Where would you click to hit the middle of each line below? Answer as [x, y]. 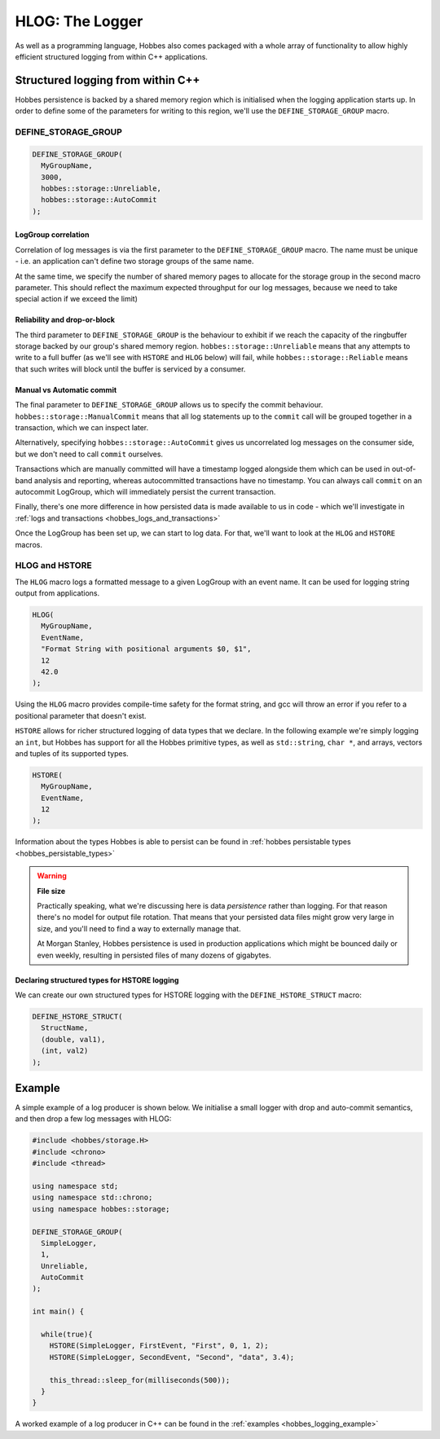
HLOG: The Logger [79, 21]
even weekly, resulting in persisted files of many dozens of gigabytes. [154, 955]
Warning [52, 876]
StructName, [65, 1028]
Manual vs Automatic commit [66, 389]
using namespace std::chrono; [92, 1197]
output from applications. [57, 593]
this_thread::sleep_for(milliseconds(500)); [140, 1380]
